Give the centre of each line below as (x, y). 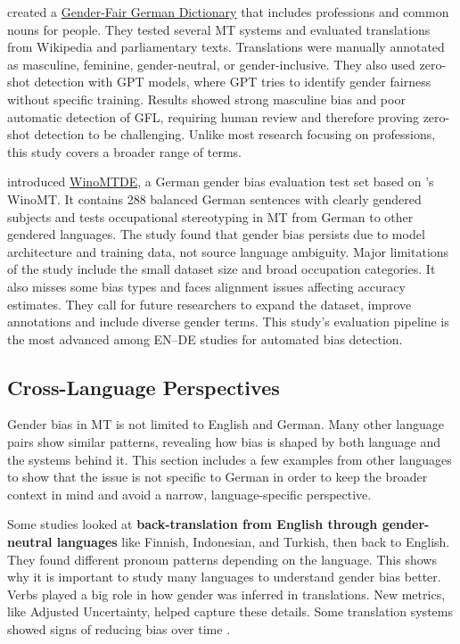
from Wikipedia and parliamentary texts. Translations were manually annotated (226, 47)
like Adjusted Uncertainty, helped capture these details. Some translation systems (230, 611)
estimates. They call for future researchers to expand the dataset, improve (209, 304)
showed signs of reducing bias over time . (119, 629)
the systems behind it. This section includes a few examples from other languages (230, 459)
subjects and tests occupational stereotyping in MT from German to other (210, 216)
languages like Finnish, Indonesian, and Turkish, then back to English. (253, 542)
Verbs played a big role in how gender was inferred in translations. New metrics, (226, 594)
